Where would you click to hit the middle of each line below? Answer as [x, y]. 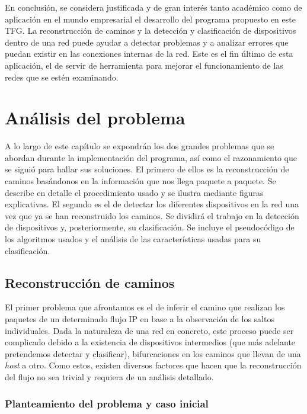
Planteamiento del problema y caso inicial [107, 403]
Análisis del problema [95, 118]
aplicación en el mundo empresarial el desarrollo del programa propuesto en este [150, 19]
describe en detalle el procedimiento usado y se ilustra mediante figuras [134, 192]
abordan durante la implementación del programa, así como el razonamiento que [151, 157]
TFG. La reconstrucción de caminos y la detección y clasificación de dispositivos [151, 31]
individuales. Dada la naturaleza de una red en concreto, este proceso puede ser [149, 330]
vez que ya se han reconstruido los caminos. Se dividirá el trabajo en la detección [152, 215]
